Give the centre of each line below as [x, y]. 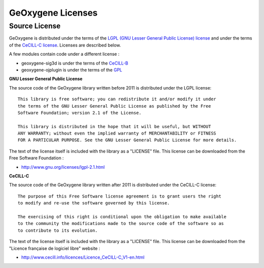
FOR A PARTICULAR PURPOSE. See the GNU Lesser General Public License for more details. [127, 140]
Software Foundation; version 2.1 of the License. [80, 113]
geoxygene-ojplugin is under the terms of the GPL [72, 70]
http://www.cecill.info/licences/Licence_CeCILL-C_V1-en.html [83, 257]
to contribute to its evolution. [58, 230]
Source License [35, 26]
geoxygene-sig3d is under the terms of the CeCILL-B [75, 63]
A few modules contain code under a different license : [64, 54]
